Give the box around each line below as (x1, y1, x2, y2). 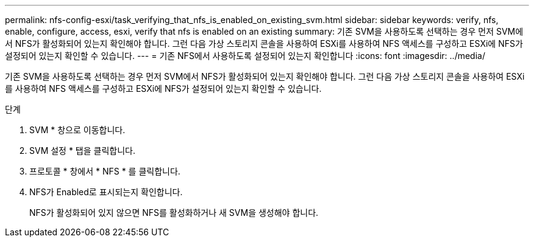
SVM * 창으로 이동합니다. (29, 125, 126, 135)
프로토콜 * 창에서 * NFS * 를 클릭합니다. (29, 166, 180, 176)
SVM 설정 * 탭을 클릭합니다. (29, 145, 136, 156)
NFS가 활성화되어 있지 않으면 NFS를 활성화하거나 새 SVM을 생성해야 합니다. (29, 207, 319, 218)
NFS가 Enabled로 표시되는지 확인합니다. (29, 187, 183, 197)
